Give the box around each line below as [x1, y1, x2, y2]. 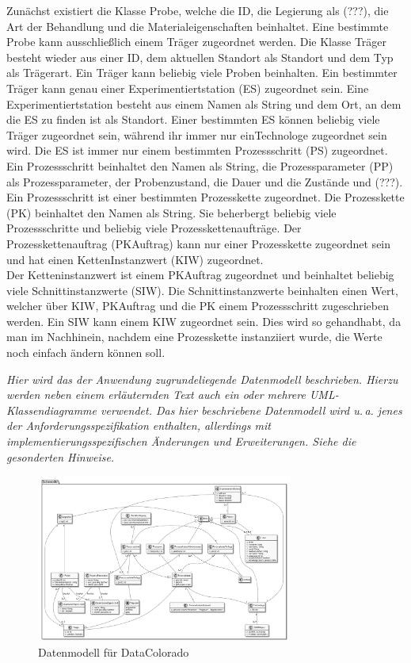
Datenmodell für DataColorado [38, 643, 189, 660]
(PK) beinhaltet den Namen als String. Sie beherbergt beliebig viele [6, 204, 337, 220]
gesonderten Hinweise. [6, 448, 115, 465]
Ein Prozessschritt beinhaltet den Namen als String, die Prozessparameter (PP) [6, 157, 394, 174]
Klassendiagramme [6, 401, 97, 418]
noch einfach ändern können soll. [6, 344, 166, 361]
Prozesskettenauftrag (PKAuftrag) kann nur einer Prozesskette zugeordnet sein [6, 235, 391, 251]
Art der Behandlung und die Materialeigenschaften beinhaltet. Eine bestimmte [6, 17, 389, 34]
